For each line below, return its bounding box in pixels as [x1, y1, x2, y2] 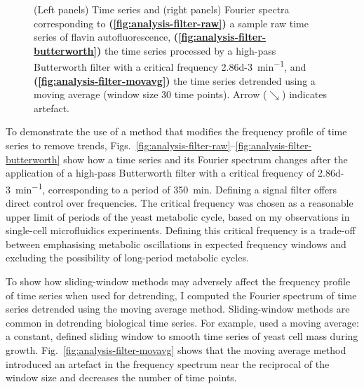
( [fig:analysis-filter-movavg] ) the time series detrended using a [34, 73, 316, 88]
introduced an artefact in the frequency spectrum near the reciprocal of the [6, 356, 330, 371]
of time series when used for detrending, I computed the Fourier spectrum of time [6, 287, 357, 302]
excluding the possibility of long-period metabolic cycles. [6, 250, 249, 265]
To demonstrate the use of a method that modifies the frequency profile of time [6, 124, 347, 139]
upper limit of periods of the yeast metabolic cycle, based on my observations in [6, 209, 350, 224]
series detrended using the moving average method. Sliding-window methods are [6, 301, 350, 316]
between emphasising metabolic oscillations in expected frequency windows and [6, 236, 346, 251]
